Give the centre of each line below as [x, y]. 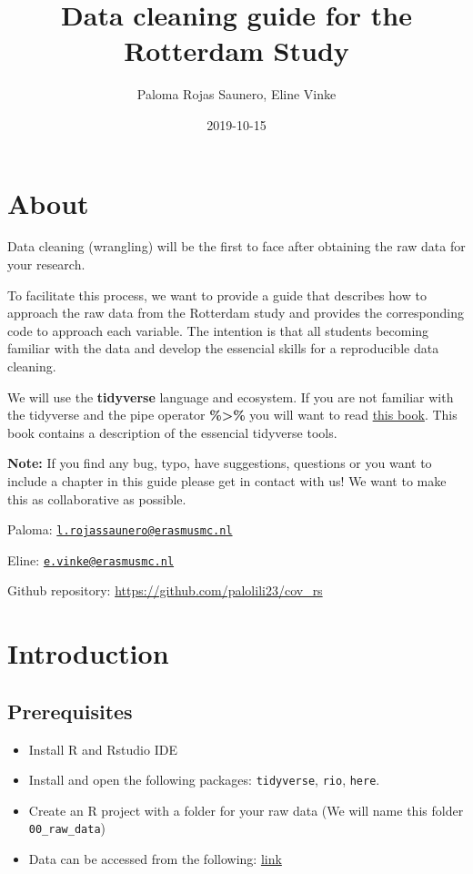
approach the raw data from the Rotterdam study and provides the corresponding [236, 313]
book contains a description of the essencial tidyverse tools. [172, 432]
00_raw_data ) [67, 828]
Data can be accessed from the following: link [155, 859]
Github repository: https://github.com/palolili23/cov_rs [165, 590]
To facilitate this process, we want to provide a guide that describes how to [217, 295]
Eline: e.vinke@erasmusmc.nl [91, 559]
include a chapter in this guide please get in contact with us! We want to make [227, 480]
